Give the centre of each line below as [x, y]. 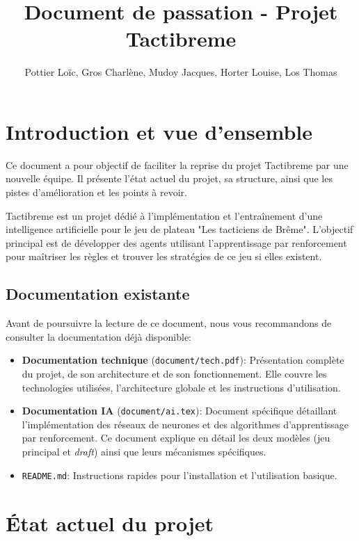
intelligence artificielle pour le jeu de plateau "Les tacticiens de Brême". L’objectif [179, 229]
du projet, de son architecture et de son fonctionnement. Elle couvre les [174, 374]
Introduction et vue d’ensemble [159, 131]
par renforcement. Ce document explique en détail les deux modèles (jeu [176, 438]
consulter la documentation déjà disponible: [99, 336]
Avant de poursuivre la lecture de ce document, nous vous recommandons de [169, 323]
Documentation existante [98, 294]
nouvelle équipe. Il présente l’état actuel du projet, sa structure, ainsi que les [169, 178]
